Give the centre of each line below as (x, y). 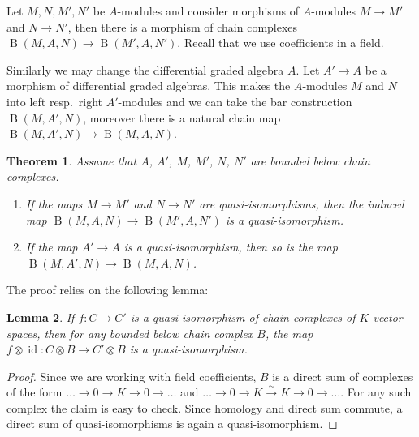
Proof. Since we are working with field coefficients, (132, 376)
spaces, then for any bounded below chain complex (130, 333)
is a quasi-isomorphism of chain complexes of (243, 317)
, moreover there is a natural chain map (182, 117)
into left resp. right (55, 101)
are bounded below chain (310, 160)
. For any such (376, 392)
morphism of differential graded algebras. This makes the (149, 86)
